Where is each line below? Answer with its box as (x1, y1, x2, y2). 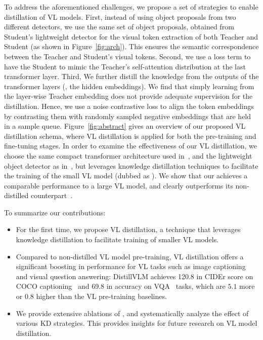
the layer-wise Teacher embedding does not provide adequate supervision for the (4, 91, 253, 101)
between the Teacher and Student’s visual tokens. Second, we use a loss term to (4, 51, 251, 61)
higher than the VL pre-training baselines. (36, 291, 167, 301)
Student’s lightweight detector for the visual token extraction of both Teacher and (4, 31, 258, 42)
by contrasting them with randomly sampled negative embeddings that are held (4, 110, 251, 121)
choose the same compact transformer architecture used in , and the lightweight (4, 150, 252, 161)
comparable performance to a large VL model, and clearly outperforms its (4, 180, 233, 191)
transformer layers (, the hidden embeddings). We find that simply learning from (4, 81, 254, 91)
